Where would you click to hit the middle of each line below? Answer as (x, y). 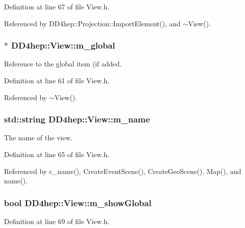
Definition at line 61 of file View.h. (57, 80)
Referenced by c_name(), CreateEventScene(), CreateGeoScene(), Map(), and (123, 171)
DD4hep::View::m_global (63, 45)
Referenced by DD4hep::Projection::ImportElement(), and (92, 23)
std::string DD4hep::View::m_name (77, 119)
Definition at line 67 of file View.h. (57, 6)
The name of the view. (38, 138)
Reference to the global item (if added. (63, 64)
